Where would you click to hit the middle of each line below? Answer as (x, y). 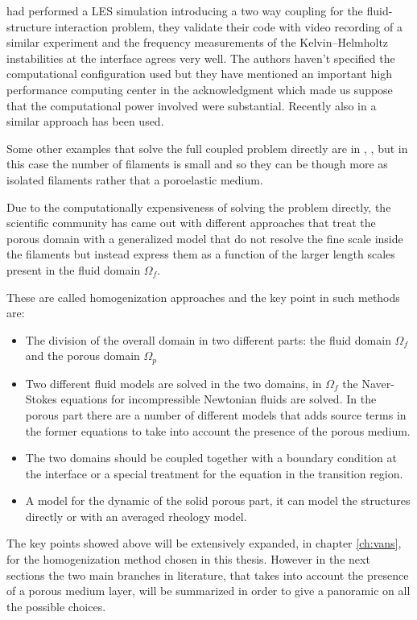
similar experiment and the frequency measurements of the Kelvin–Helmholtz (198, 42)
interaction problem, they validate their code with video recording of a (229, 26)
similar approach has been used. (85, 121)
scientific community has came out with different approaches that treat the (191, 223)
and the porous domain (83, 355)
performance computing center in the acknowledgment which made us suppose (200, 89)
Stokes (41, 399)
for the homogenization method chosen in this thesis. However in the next (188, 559)
